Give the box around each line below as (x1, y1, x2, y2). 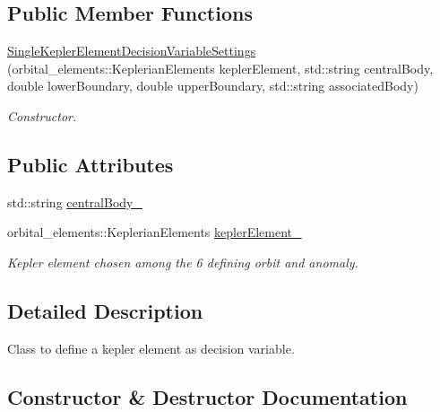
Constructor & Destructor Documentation (7, 382, 408, 410)
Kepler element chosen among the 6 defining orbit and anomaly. (7, 252, 358, 271)
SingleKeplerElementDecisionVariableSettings (7, 41, 256, 60)
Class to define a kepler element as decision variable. (7, 338, 295, 357)
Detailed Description (7, 296, 203, 324)
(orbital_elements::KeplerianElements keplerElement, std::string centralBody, (7, 58, 434, 77)
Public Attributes (7, 150, 174, 178)
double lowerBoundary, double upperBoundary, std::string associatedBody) (7, 76, 418, 95)
